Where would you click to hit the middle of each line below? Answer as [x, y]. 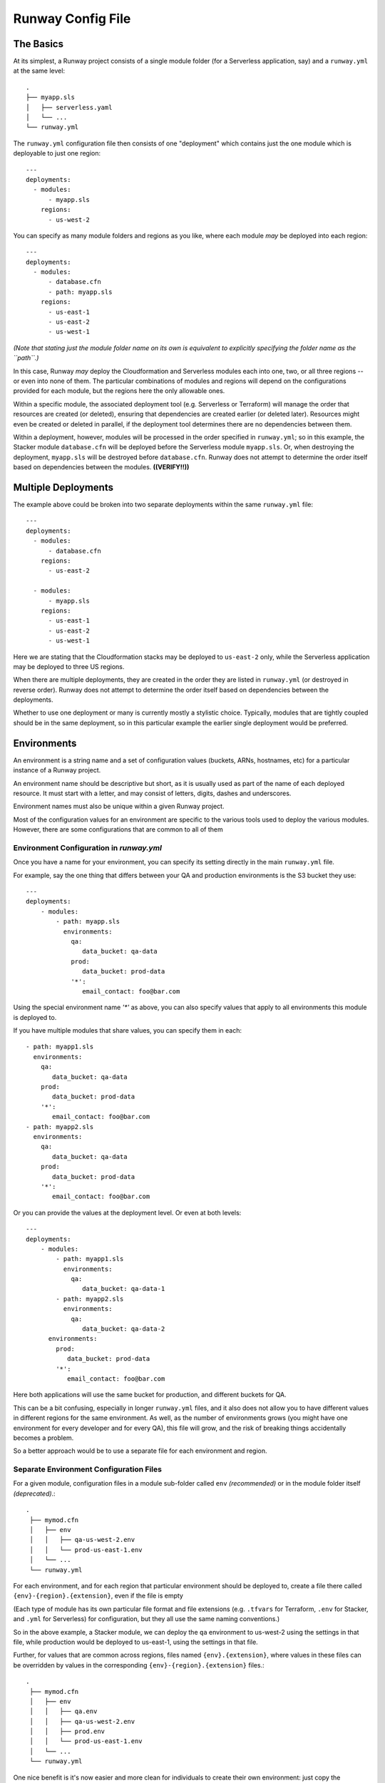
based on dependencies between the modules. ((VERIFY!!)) [101, 467]
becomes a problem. [43, 1438]
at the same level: [39, 71]
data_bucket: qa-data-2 [124, 1329]
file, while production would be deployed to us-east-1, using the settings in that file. [135, 1642]
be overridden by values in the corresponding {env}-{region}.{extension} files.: [139, 1665]
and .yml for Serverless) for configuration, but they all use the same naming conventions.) [147, 1619]
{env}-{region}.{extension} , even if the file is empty [98, 1596]
